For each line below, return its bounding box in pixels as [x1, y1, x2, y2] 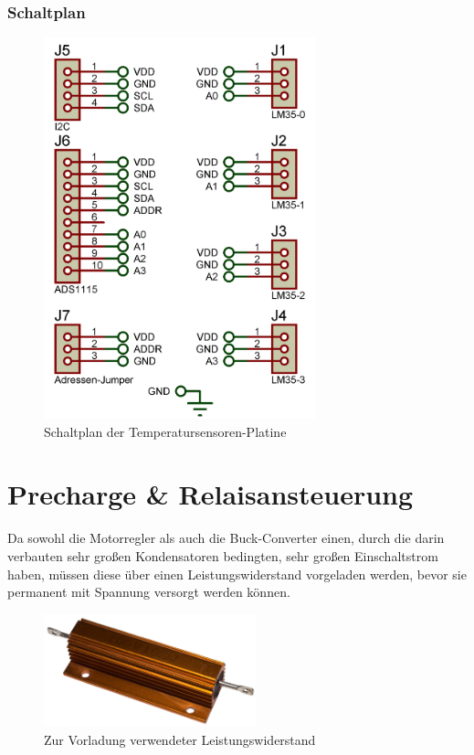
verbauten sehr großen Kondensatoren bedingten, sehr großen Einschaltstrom [7, 547, 438, 566]
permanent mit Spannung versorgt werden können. [7, 582, 290, 601]
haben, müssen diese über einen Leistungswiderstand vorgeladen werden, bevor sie [7, 564, 467, 583]
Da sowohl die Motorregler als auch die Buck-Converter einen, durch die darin [7, 528, 445, 548]
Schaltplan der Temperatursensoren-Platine [44, 421, 287, 441]
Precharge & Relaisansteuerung [7, 475, 414, 513]
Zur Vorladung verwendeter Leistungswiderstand [44, 730, 316, 750]
